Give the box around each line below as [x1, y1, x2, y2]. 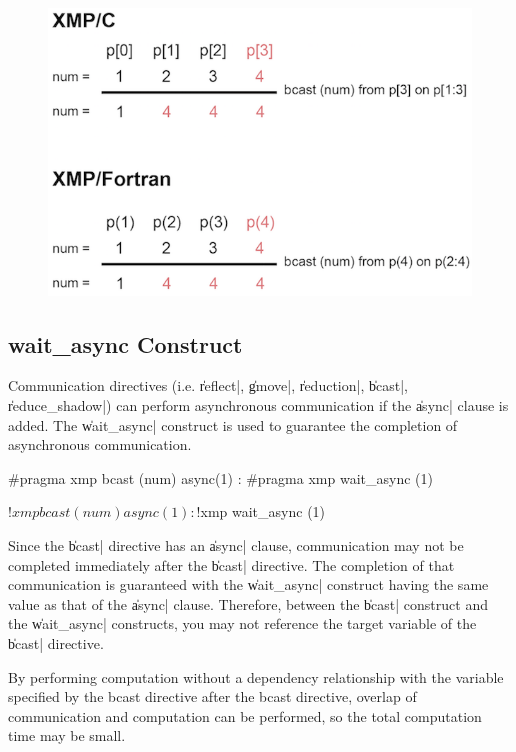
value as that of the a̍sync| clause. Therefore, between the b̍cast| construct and [8, 593, 488, 614]
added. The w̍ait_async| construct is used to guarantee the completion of [8, 414, 458, 435]
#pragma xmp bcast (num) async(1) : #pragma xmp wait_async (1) [8, 467, 433, 488]
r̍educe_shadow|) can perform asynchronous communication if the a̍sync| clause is [8, 395, 509, 415]
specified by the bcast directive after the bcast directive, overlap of [8, 686, 417, 707]
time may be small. [8, 725, 126, 746]
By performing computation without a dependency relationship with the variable [8, 666, 504, 687]
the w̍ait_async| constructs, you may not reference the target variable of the [8, 613, 477, 634]
